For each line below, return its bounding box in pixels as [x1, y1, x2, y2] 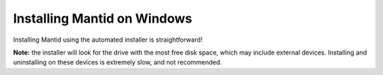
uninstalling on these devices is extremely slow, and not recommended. [13, 58, 223, 67]
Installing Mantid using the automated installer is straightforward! [13, 35, 203, 44]
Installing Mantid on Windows [13, 11, 193, 26]
